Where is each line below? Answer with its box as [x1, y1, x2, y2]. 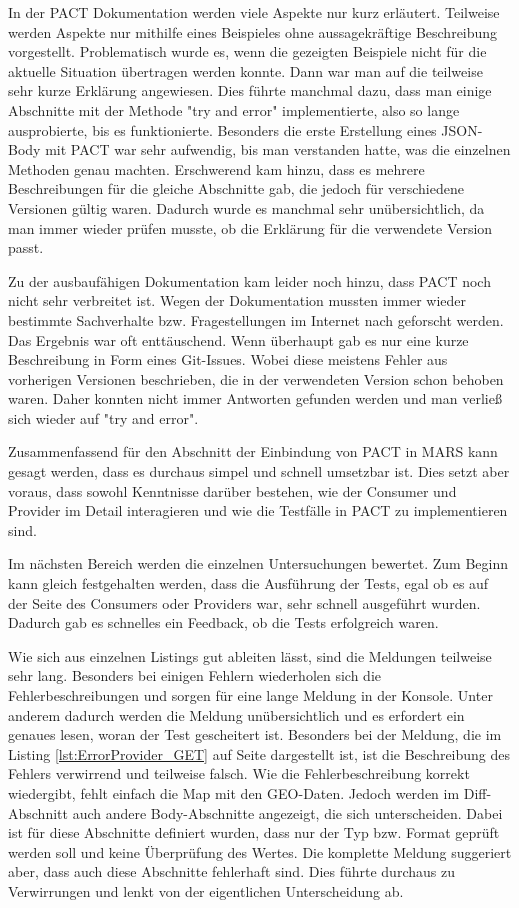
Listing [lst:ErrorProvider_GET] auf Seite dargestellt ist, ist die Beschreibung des [8, 743, 511, 764]
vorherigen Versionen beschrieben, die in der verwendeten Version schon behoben [8, 368, 504, 389]
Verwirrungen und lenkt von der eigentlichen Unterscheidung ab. [8, 880, 404, 901]
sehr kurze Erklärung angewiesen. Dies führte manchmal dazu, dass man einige [8, 80, 492, 101]
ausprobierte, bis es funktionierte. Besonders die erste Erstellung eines [8, 119, 437, 140]
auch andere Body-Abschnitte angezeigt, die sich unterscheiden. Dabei [72, 802, 503, 823]
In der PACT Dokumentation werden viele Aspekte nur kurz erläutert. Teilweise [8, 2, 500, 22]
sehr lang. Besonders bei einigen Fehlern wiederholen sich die [8, 665, 382, 686]
